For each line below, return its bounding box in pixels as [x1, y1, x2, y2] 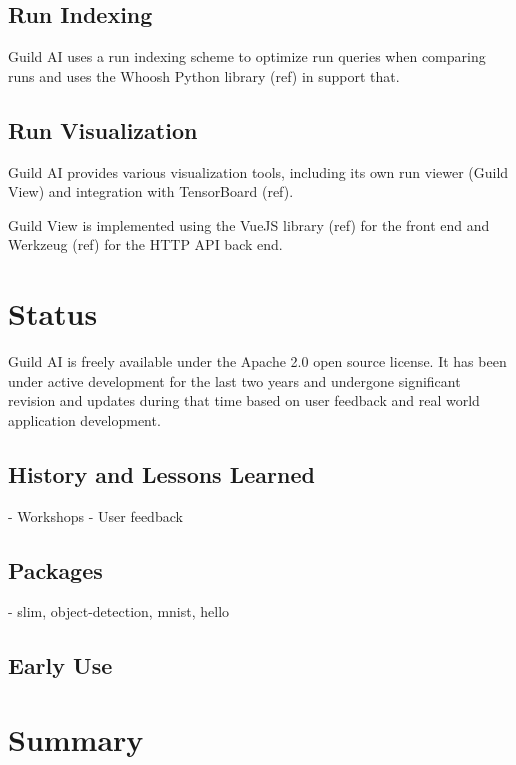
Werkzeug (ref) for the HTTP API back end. [8, 234, 283, 255]
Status [8, 293, 98, 334]
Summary [8, 719, 144, 760]
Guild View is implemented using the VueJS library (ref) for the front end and [8, 214, 490, 235]
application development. [8, 409, 161, 430]
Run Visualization [8, 114, 198, 145]
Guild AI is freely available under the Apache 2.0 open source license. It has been [8, 351, 507, 372]
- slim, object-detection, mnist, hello [8, 601, 230, 622]
